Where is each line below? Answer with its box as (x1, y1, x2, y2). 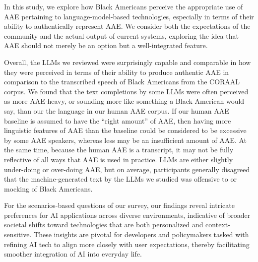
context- (205, 219, 230, 230)
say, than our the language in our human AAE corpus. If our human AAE (4, 105, 229, 116)
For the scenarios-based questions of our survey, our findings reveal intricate (4, 200, 235, 210)
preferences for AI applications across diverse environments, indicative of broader (4, 209, 251, 220)
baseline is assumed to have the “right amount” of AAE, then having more (4, 115, 231, 126)
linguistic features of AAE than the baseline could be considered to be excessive (4, 125, 247, 135)
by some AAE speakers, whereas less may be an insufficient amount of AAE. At (4, 134, 247, 145)
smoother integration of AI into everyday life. (4, 249, 142, 259)
